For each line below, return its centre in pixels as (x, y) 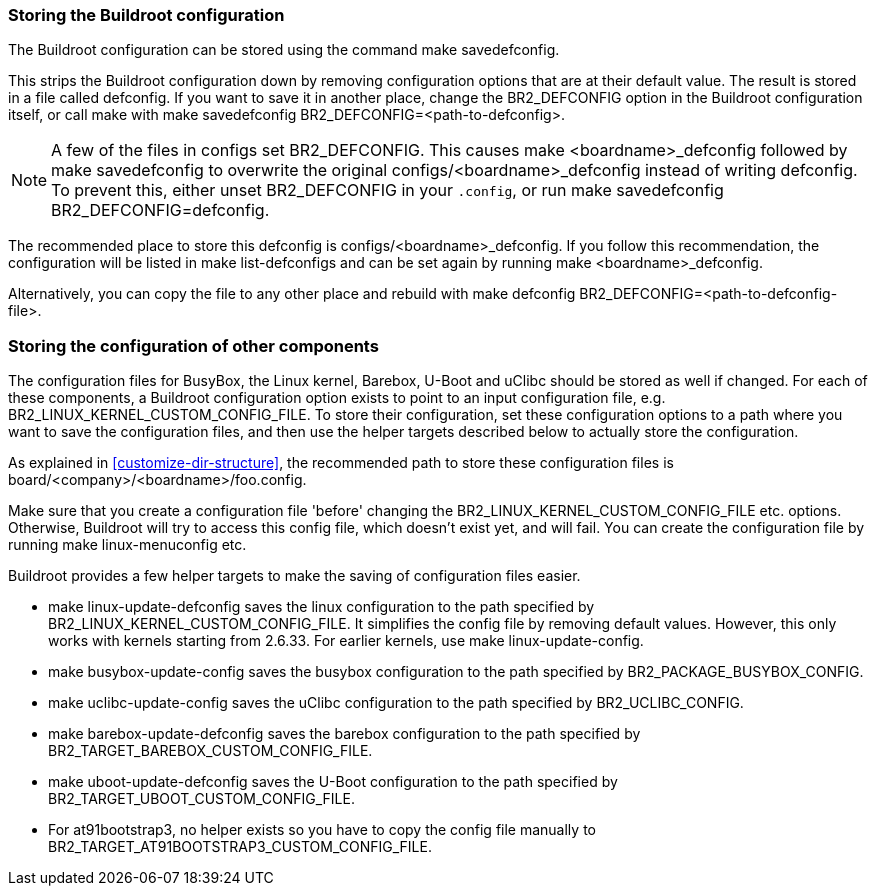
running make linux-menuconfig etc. (127, 545)
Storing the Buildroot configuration (146, 15)
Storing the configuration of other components (193, 345)
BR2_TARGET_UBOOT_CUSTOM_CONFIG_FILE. (201, 799)
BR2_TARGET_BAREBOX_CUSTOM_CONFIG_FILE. (210, 751)
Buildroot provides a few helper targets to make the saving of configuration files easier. (294, 576)
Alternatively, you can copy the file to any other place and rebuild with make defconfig (292, 294)
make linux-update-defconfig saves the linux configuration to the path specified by (321, 607)
